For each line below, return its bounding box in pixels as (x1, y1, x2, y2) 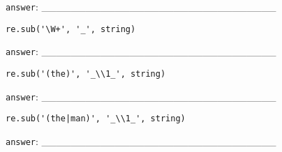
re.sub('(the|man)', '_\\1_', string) (6, 114, 186, 124)
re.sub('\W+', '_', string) (6, 24, 136, 34)
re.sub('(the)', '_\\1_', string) (6, 68, 166, 79)
